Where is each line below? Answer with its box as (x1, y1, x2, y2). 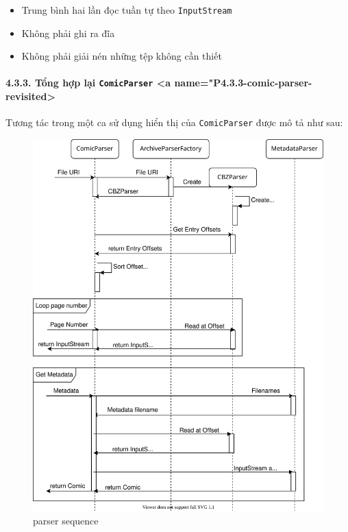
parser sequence (33, 513, 99, 527)
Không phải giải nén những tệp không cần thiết (21, 49, 222, 63)
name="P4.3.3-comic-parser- (174, 75, 312, 90)
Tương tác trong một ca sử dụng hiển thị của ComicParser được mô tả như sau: (5, 115, 343, 130)
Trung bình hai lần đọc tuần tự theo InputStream (21, 3, 232, 16)
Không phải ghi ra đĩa (21, 25, 115, 40)
